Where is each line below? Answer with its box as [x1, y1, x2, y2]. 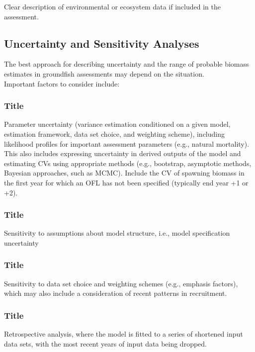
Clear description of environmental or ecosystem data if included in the [4, 1, 221, 11]
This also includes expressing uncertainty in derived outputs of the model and [4, 148, 241, 159]
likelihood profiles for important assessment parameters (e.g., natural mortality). [4, 138, 250, 149]
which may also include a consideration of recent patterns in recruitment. [4, 288, 227, 298]
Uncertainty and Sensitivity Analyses [4, 35, 199, 51]
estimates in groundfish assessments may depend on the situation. [4, 68, 204, 79]
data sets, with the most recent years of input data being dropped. [4, 338, 207, 349]
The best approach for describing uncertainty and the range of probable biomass [4, 59, 249, 69]
